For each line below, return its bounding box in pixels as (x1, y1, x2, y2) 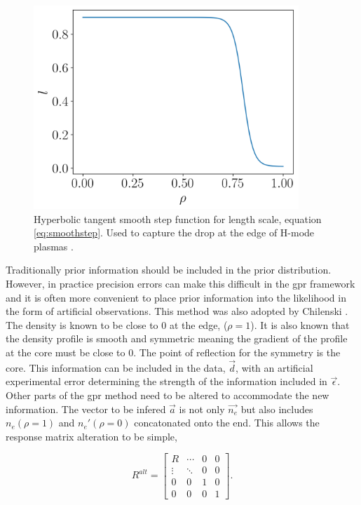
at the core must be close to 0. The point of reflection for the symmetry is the (6, 345, 341, 360)
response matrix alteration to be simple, (6, 429, 177, 443)
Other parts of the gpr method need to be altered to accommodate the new (6, 388, 329, 403)
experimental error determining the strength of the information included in (6, 374, 327, 389)
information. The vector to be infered (6, 401, 166, 416)
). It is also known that (250, 317, 350, 332)
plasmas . (34, 238, 74, 253)
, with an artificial (236, 360, 313, 375)
